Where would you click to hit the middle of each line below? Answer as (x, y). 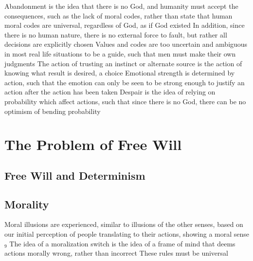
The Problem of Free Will (93, 144)
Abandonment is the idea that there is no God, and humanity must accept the (121, 6)
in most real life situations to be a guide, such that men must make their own (120, 53)
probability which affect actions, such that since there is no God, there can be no (125, 101)
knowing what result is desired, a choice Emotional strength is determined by (120, 73)
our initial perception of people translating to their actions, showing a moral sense (127, 234)
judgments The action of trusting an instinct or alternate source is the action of (123, 63)
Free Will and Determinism (75, 175)
